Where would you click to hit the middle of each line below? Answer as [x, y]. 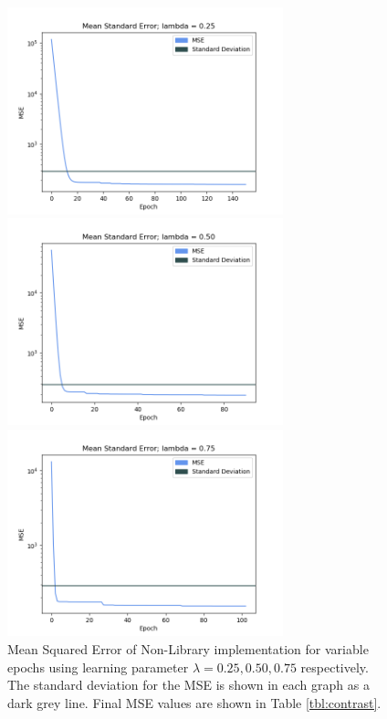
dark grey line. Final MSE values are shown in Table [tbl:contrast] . [194, 702]
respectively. [335, 667]
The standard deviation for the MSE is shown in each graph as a [188, 685]
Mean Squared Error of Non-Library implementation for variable [188, 649]
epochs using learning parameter [98, 667]
